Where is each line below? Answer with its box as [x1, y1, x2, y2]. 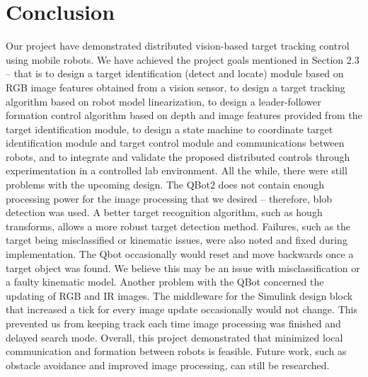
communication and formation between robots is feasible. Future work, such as [6, 344, 347, 359]
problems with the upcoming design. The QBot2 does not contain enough [6, 177, 325, 192]
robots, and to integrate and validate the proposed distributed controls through [6, 149, 350, 164]
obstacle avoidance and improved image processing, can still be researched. [6, 357, 330, 372]
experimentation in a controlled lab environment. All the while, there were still [6, 163, 347, 178]
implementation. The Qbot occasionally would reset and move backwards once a [6, 247, 354, 261]
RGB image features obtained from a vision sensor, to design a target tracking [6, 79, 345, 94]
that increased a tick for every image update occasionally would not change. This [6, 302, 357, 317]
